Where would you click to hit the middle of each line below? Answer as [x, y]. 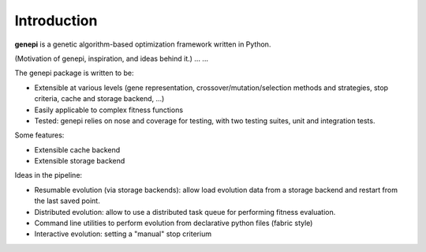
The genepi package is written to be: [74, 73]
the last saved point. [67, 201]
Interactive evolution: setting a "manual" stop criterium [123, 234]
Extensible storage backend [80, 161]
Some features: [39, 135]
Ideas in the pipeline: [49, 175]
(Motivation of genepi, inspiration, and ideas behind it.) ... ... [112, 58]
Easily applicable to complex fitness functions [109, 110]
